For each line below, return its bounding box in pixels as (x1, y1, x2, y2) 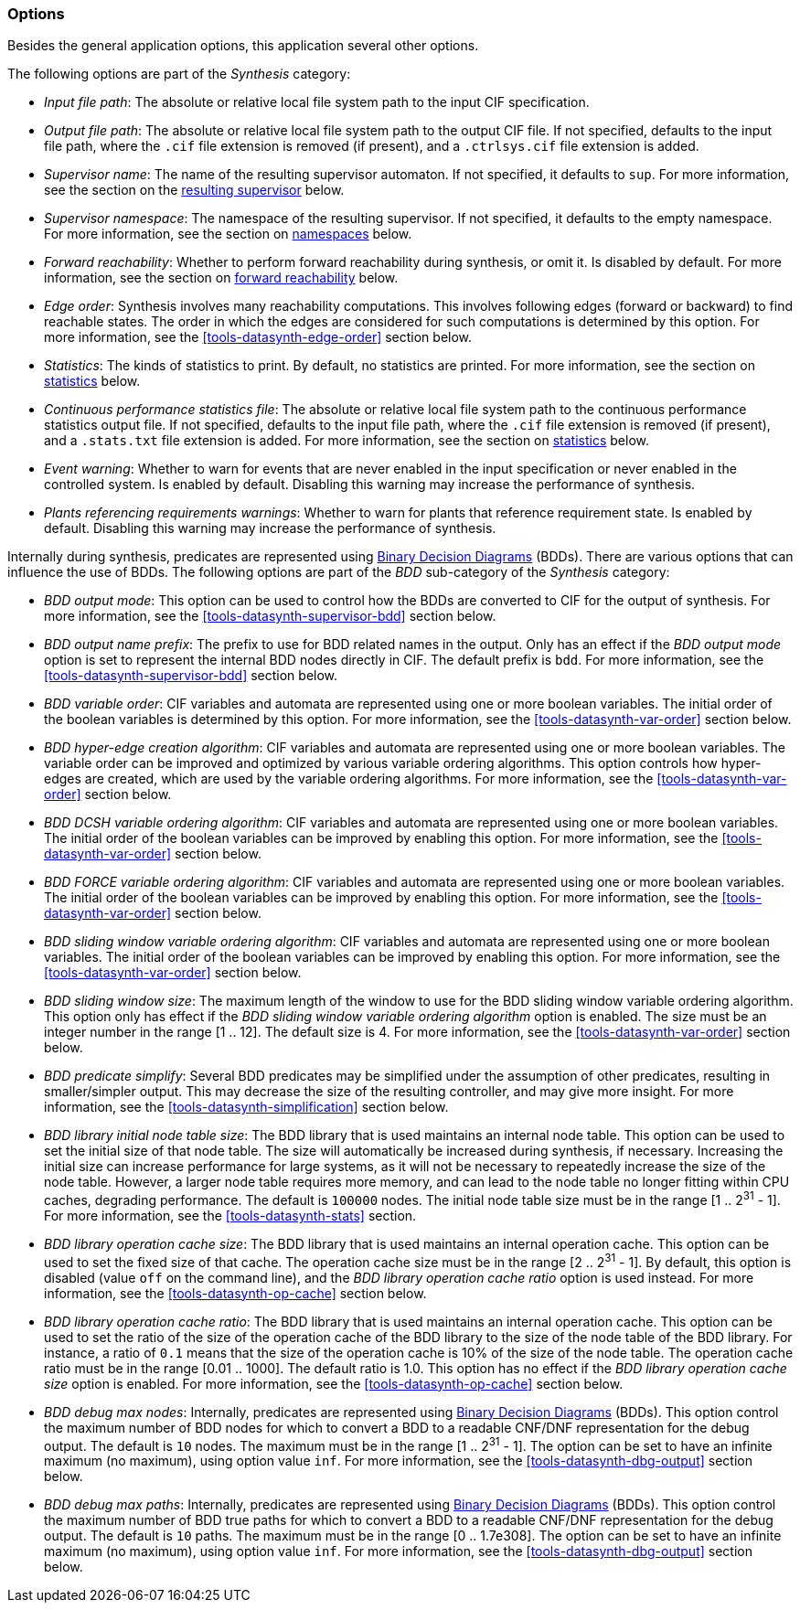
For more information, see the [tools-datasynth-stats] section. (44, 1208, 417, 1224)
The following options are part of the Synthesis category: (7, 66, 351, 82)
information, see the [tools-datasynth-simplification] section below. (44, 1099, 449, 1115)
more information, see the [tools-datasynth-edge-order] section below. (44, 329, 473, 346)
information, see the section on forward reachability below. (44, 270, 399, 286)
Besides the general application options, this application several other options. (7, 37, 479, 54)
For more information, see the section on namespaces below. (44, 226, 412, 242)
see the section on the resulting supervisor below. (44, 182, 345, 198)
